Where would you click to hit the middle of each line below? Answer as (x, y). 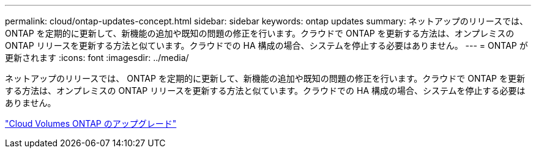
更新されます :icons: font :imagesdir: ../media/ (97, 58)
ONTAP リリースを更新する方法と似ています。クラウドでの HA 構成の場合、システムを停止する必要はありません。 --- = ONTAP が (266, 45)
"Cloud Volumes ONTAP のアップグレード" (91, 123)
